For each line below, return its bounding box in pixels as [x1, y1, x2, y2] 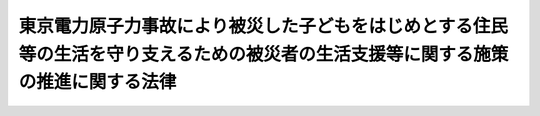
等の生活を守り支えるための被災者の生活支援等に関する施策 [18, 43, 509, 65]
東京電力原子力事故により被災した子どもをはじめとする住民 [18, 15, 509, 37]
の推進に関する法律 [18, 71, 177, 94]
